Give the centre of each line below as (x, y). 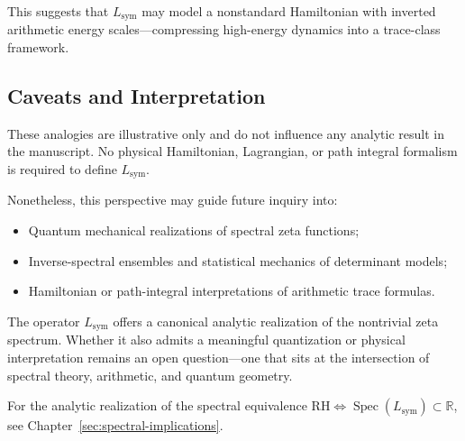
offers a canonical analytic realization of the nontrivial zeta (276, 321)
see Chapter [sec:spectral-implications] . (115, 425)
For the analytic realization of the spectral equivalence (157, 405)
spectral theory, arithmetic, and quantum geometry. (150, 375)
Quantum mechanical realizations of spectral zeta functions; (194, 230)
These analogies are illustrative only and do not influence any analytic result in (226, 133)
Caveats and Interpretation (137, 96)
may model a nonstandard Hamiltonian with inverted (289, 11)
